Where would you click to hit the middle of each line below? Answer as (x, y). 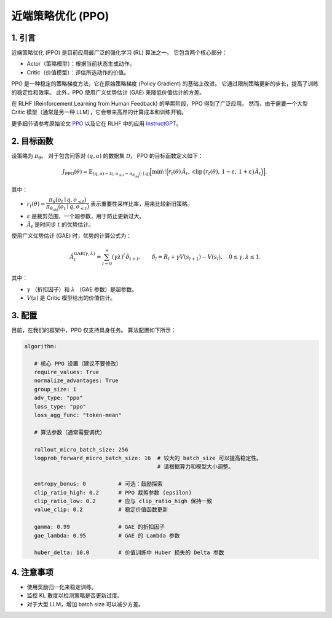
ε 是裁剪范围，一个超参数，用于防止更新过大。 (86, 216)
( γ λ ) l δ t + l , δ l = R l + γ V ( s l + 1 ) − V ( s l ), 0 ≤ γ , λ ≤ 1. (186, 257)
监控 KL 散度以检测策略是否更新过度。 (75, 595)
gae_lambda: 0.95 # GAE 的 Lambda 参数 (107, 535)
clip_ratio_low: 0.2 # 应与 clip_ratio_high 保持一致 (123, 501)
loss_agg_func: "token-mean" (78, 415)
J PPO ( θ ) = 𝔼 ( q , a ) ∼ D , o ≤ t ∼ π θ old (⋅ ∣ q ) (106, 173)
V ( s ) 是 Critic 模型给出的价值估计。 (71, 298)
